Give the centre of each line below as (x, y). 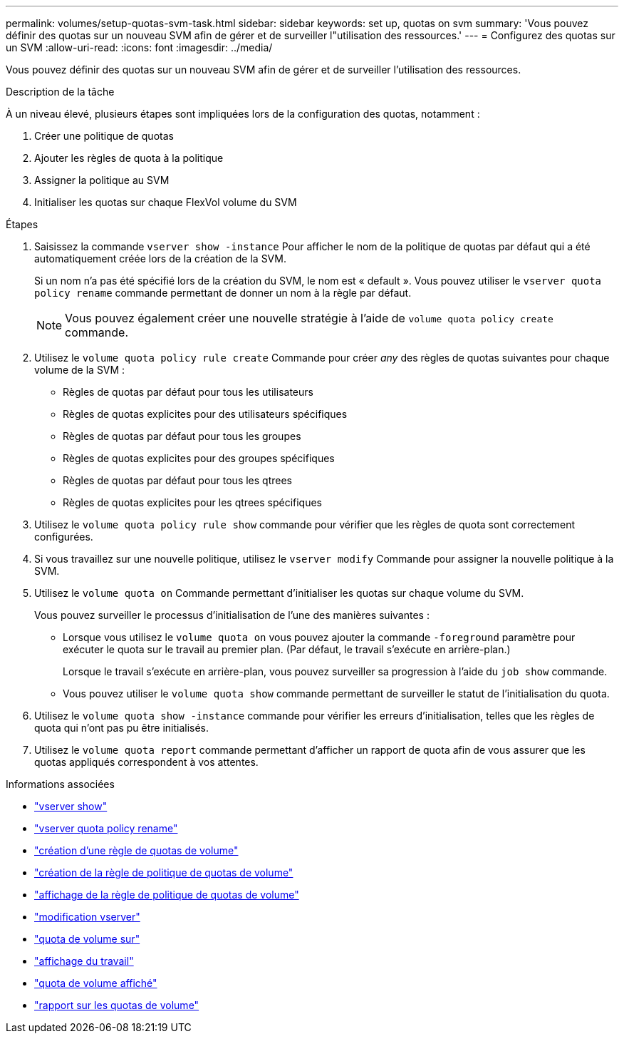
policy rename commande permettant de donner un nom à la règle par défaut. (223, 293)
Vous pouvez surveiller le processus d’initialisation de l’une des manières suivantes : (232, 615)
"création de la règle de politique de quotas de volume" (164, 872)
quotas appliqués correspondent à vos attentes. (146, 762)
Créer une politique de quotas (104, 136)
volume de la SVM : (80, 370)
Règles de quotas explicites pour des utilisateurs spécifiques (205, 414)
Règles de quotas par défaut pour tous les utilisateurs (188, 392)
